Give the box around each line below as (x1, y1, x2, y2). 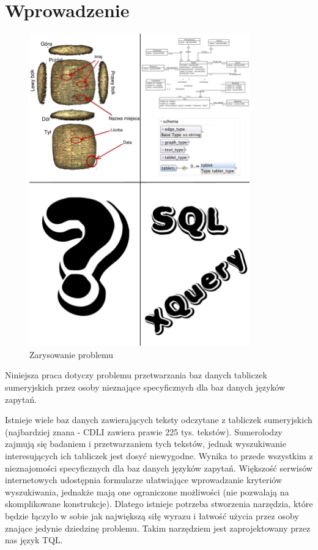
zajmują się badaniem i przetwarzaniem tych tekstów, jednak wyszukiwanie (5, 437, 286, 450)
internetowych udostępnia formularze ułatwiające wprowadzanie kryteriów (5, 473, 283, 486)
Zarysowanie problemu (29, 348, 114, 361)
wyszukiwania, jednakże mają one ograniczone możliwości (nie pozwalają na (5, 485, 289, 498)
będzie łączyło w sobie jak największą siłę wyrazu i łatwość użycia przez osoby (5, 510, 299, 522)
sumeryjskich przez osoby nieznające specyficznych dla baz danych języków (5, 381, 286, 394)
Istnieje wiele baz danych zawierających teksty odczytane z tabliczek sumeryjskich (5, 413, 312, 426)
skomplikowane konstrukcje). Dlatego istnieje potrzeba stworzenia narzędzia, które (5, 497, 313, 510)
